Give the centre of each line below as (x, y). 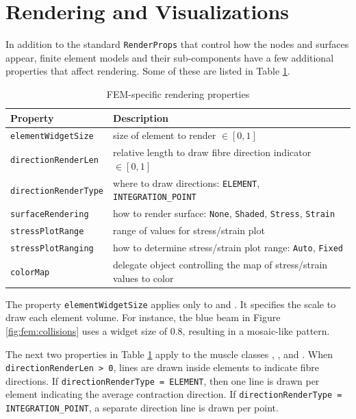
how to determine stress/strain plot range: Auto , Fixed (228, 247)
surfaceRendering (50, 215)
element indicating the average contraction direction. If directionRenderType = (174, 394)
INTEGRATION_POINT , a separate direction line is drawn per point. (142, 408)
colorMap (30, 272)
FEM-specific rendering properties (178, 93)
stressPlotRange (47, 232)
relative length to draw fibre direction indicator (212, 152)
